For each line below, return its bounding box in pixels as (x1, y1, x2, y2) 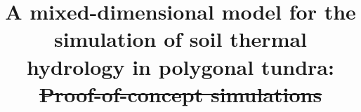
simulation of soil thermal (53, 24, 308, 53)
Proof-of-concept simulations (39, 79, 322, 108)
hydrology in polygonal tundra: (27, 52, 334, 80)
